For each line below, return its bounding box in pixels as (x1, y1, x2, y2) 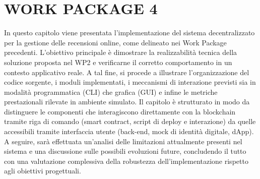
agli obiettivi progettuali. (4, 165, 81, 176)
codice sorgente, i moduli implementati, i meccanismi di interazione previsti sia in (4, 77, 256, 87)
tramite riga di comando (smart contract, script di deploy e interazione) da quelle (4, 116, 256, 127)
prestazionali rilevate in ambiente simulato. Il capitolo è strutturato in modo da (4, 96, 250, 107)
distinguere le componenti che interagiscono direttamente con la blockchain (4, 106, 236, 116)
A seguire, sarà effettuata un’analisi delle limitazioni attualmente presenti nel (4, 136, 242, 146)
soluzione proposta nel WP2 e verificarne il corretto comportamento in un (4, 56, 232, 67)
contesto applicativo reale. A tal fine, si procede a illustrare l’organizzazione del (4, 67, 249, 77)
